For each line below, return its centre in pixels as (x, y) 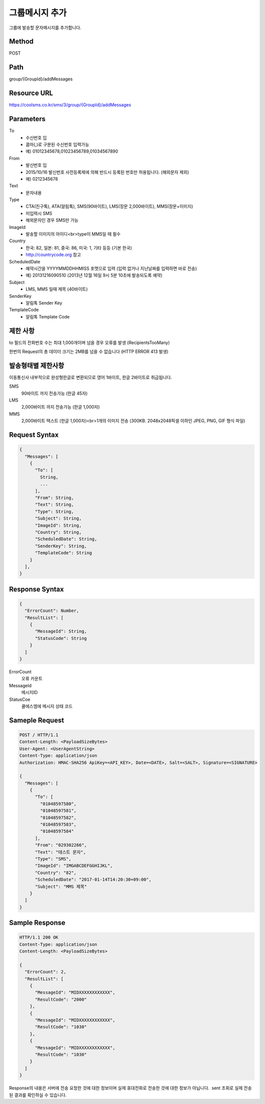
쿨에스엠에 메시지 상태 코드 (47, 706)
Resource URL (31, 93)
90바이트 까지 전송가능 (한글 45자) (54, 393)
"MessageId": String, (61, 631)
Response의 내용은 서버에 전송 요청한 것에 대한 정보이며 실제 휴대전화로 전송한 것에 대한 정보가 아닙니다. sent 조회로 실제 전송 (131, 1088)
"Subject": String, (58, 519)
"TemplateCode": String (64, 553)
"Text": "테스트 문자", (60, 852)
